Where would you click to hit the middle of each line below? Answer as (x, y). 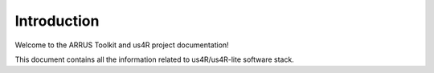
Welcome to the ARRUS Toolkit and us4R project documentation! (122, 45)
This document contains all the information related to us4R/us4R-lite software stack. (155, 59)
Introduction (57, 21)
